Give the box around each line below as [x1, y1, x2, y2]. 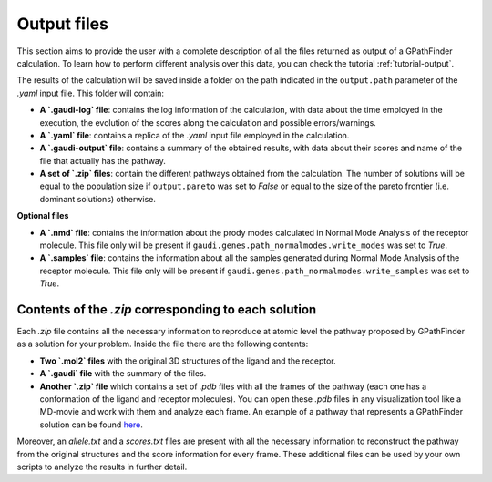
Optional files [16, 210, 69, 221]
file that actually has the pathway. [39, 155, 166, 166]
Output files [16, 14, 109, 34]
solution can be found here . [39, 419, 143, 430]
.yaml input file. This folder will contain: [16, 87, 164, 98]
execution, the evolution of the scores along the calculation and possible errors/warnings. [39, 117, 377, 128]
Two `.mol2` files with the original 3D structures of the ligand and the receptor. [39, 355, 336, 366]
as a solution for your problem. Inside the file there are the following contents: [16, 338, 309, 350]
